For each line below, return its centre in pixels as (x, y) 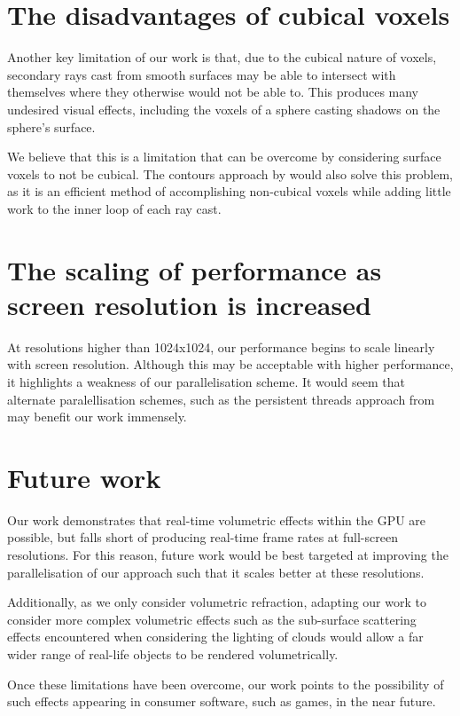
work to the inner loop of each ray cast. (114, 208)
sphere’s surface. (51, 126)
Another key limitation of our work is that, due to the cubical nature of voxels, (222, 57)
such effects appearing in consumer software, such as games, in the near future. (222, 701)
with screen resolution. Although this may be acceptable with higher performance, (230, 364)
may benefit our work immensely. (97, 417)
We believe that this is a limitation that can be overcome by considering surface (224, 157)
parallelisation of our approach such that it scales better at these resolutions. (216, 572)
